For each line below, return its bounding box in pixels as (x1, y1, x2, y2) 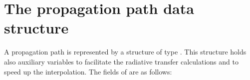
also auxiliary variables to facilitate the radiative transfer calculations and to (4, 56, 239, 66)
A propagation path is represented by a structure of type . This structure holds (4, 46, 247, 57)
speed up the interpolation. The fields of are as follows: (4, 66, 172, 76)
